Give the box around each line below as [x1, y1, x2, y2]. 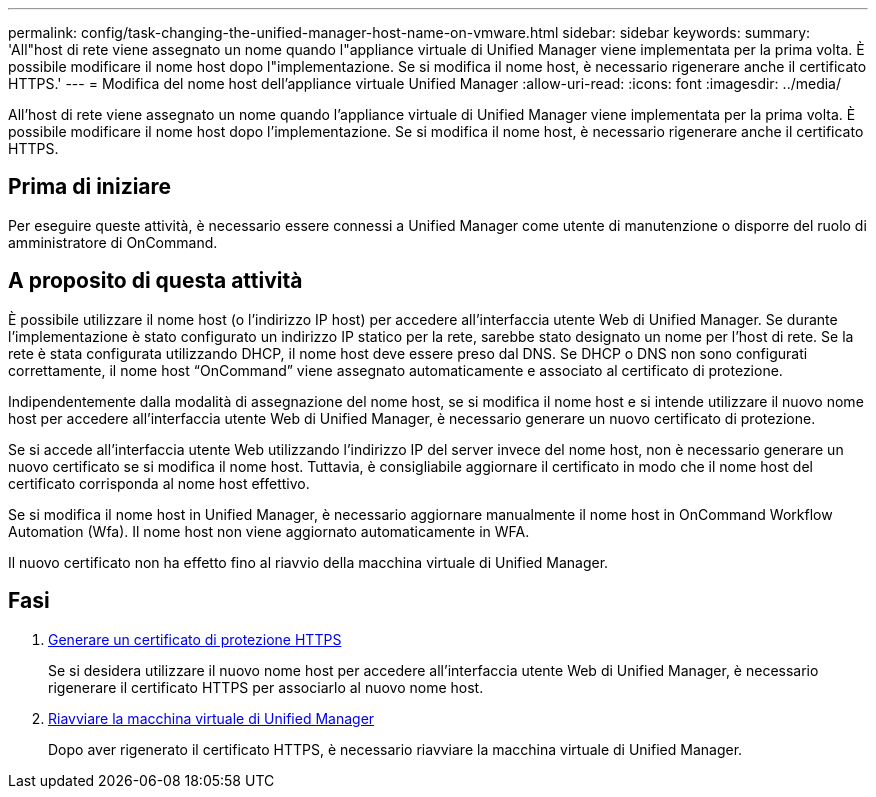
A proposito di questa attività [8, 268, 303, 294]
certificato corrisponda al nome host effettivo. [8, 474, 310, 492]
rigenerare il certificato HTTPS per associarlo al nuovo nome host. [48, 678, 484, 696]
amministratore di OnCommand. [8, 233, 218, 251]
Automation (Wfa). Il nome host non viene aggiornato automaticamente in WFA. [8, 522, 530, 540]
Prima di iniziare [8, 174, 172, 200]
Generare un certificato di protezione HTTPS [48, 630, 342, 648]
